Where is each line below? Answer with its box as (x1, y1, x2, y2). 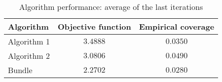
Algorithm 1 (8, 36, 50, 47)
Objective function (57, 21, 131, 32)
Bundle (8, 64, 33, 76)
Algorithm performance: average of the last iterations (19, 1, 203, 12)
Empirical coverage (139, 21, 215, 32)
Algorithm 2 (8, 50, 50, 61)
